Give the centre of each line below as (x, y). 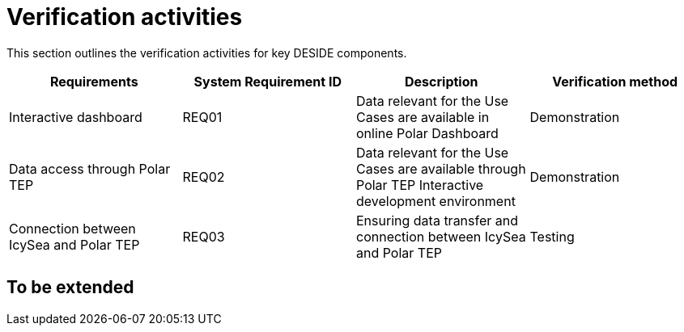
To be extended (70, 288)
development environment (436, 201)
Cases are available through (441, 168)
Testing (552, 236)
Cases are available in (423, 117)
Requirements (94, 81)
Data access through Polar (90, 168)
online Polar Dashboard (427, 133)
